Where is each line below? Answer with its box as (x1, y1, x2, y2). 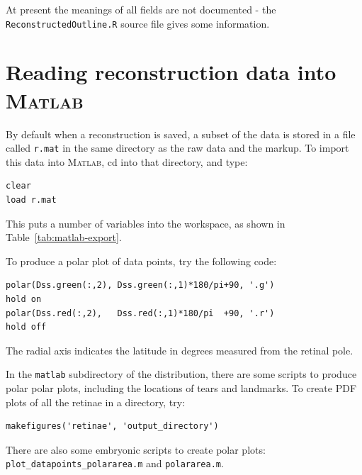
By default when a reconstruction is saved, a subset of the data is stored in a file (6, 126, 356, 141)
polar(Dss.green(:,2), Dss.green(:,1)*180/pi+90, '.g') (6, 280, 275, 291)
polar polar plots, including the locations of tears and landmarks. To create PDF (6, 381, 357, 395)
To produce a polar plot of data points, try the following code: (6, 253, 277, 268)
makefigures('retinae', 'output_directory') (6, 421, 219, 432)
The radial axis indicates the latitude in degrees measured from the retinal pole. (6, 342, 353, 357)
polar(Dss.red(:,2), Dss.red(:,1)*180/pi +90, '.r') (6, 308, 275, 318)
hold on (6, 294, 42, 304)
